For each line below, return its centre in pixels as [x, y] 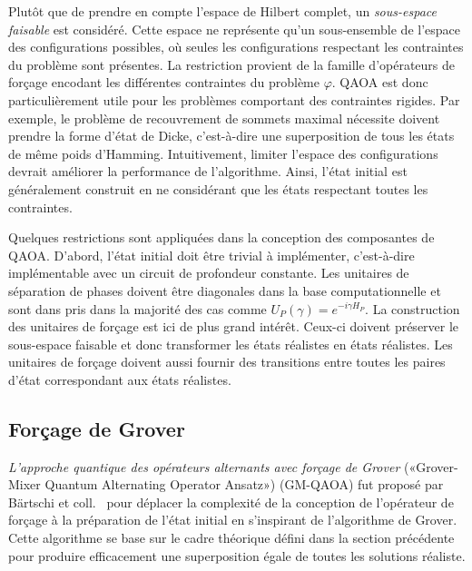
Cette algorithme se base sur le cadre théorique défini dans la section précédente [231, 538]
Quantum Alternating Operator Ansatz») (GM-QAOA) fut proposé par [244, 484]
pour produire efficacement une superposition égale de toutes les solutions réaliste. [237, 555]
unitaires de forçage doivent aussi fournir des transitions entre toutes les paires [227, 362]
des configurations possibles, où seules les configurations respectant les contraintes [236, 47]
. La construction [413, 308]
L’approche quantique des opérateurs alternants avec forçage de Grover [204, 466]
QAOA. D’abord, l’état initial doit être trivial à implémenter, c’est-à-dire [211, 255]
